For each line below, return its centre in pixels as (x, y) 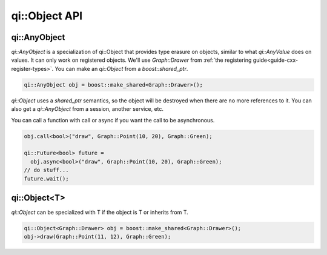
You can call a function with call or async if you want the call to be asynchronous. (113, 120)
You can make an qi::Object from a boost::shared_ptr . (121, 68)
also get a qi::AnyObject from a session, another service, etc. (87, 109)
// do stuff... (46, 170)
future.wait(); (46, 178)
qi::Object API (47, 16)
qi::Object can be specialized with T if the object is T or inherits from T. (100, 213)
